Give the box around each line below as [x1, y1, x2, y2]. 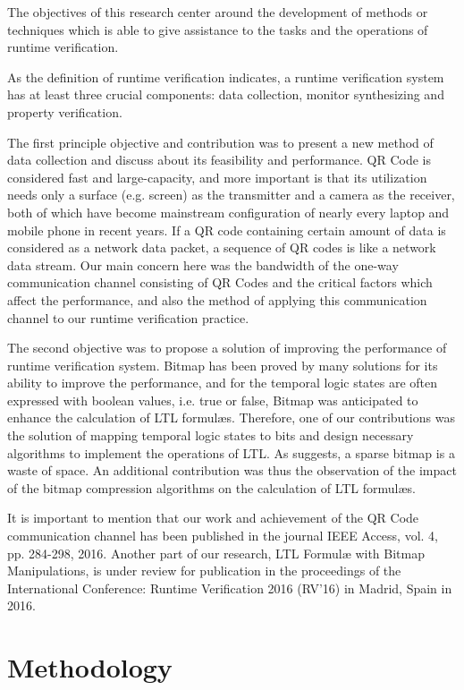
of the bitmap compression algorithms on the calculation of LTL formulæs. [7, 478, 416, 497]
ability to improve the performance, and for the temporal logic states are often [7, 373, 438, 392]
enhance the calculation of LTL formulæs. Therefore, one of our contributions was [7, 408, 455, 427]
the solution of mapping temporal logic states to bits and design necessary [7, 426, 414, 445]
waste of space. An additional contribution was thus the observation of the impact [7, 461, 457, 480]
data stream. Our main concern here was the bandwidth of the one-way [7, 255, 399, 274]
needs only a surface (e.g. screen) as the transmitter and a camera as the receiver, [7, 185, 455, 204]
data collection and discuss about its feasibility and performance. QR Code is [7, 150, 432, 169]
